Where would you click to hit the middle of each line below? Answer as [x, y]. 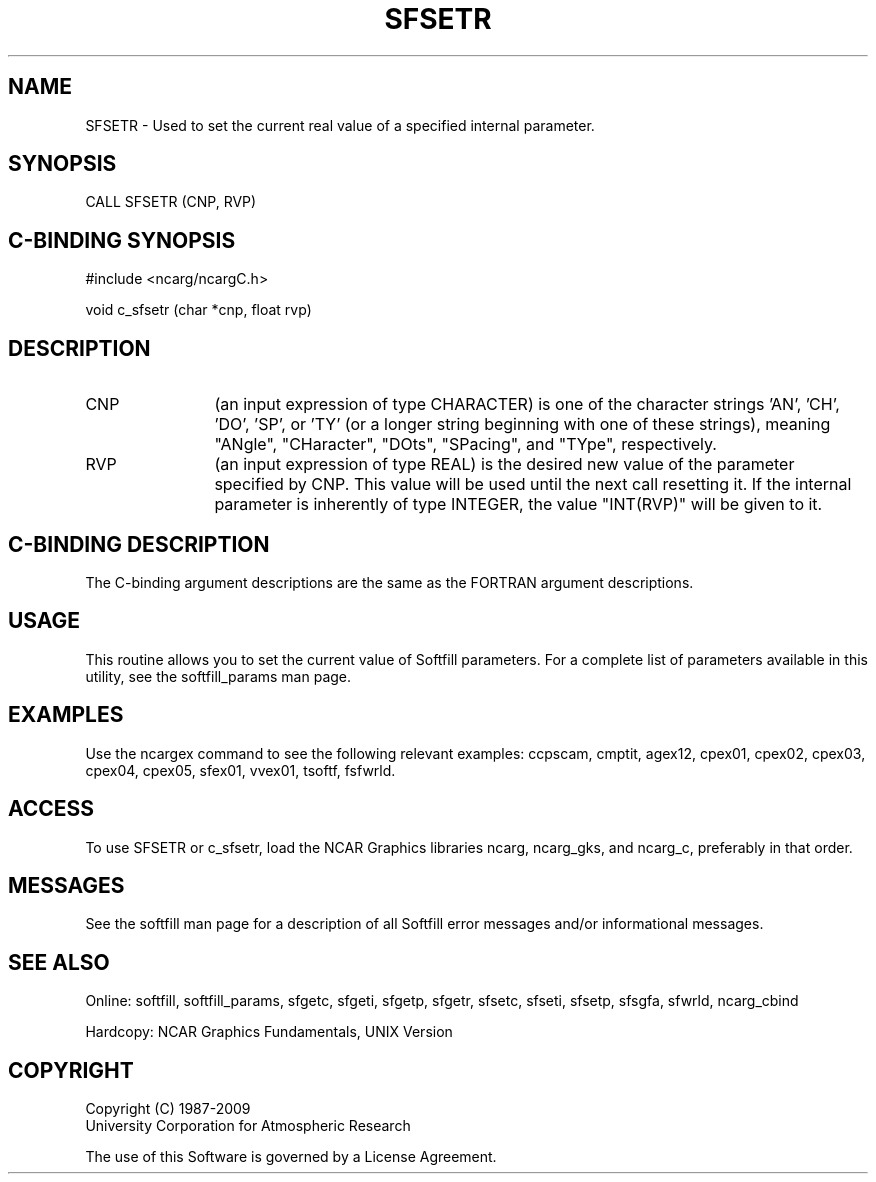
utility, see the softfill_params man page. [218, 676]
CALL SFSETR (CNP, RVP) [171, 202]
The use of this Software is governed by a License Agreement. [291, 1157]
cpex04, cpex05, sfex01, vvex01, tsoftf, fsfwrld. [240, 770]
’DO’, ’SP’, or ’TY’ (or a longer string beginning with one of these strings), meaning [522, 424]
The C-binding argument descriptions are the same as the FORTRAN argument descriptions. [389, 582]
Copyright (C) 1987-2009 [168, 1109]
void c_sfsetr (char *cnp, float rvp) [198, 310]
